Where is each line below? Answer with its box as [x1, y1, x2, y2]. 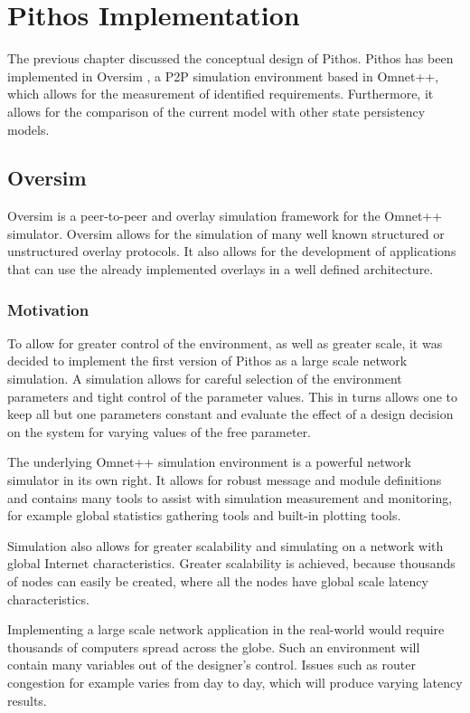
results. [7, 690, 47, 709]
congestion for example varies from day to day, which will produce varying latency [7, 672, 463, 691]
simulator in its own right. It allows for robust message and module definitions [7, 471, 442, 490]
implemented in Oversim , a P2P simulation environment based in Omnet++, [7, 66, 439, 85]
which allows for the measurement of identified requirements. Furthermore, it [7, 84, 434, 103]
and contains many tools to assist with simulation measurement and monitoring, [7, 488, 453, 507]
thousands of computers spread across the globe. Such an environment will [7, 637, 420, 656]
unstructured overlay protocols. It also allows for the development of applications [7, 242, 456, 261]
